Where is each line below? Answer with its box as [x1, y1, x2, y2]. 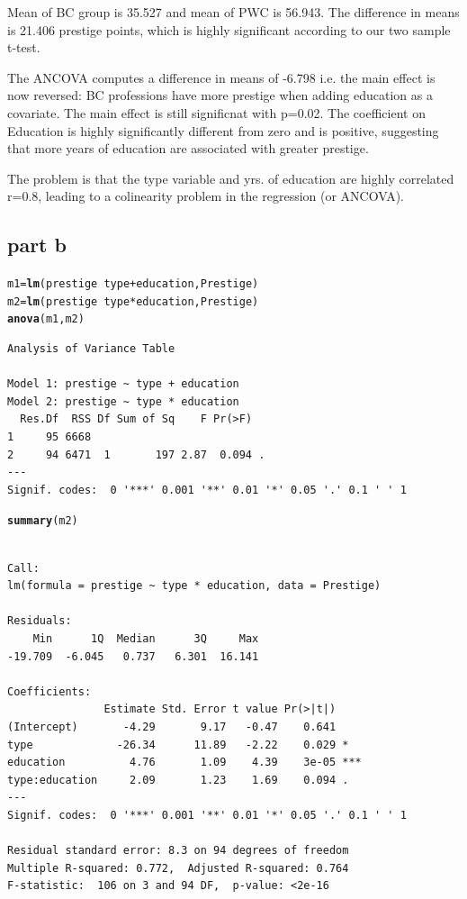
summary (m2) [7, 514, 78, 528]
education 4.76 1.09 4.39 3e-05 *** [7, 756, 362, 769]
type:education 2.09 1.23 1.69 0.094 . [7, 773, 349, 786]
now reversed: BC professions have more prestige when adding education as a [7, 86, 433, 104]
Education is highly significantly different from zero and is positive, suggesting [7, 121, 439, 140]
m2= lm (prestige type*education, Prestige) [7, 295, 259, 308]
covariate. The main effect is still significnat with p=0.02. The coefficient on [7, 103, 426, 122]
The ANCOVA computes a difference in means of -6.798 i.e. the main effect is [7, 68, 436, 86]
